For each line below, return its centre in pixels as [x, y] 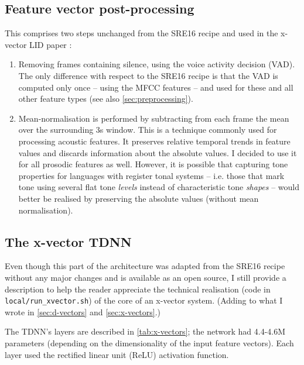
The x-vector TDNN [68, 241]
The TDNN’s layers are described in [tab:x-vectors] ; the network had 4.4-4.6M [145, 331]
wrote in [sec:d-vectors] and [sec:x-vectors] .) [83, 311]
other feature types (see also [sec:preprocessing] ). [106, 99]
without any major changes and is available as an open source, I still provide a [146, 277]
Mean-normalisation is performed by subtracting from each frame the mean [154, 118]
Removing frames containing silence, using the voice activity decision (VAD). [157, 64]
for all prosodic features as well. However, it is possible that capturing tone [153, 164]
